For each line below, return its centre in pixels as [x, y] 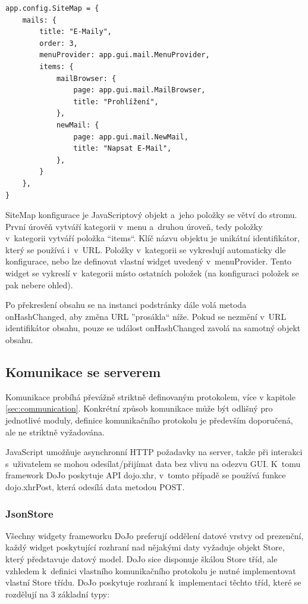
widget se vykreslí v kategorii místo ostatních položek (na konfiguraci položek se [152, 273]
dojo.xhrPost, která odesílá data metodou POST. [95, 486]
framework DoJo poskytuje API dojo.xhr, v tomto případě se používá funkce [146, 475]
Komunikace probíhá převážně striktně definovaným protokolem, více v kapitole [150, 396]
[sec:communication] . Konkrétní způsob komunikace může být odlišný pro [139, 408]
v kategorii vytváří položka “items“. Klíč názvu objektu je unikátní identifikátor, [153, 238]
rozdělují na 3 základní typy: [58, 594]
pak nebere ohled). [39, 284]
